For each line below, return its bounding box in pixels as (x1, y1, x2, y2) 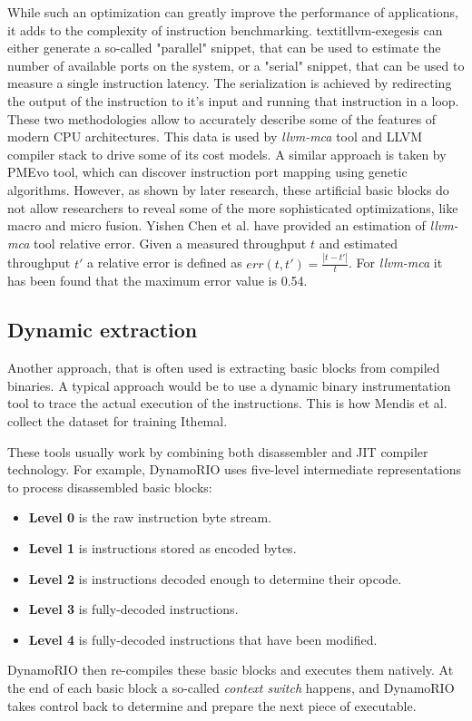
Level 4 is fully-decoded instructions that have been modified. (28, 629, 378, 648)
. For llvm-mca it (349, 253, 443, 272)
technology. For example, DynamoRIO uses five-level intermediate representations (7, 460, 461, 479)
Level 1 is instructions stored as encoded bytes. (28, 539, 297, 557)
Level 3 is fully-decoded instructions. (28, 599, 239, 619)
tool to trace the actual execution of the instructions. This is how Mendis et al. (7, 394, 447, 413)
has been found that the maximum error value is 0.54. (7, 271, 308, 290)
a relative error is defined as (87, 253, 242, 272)
